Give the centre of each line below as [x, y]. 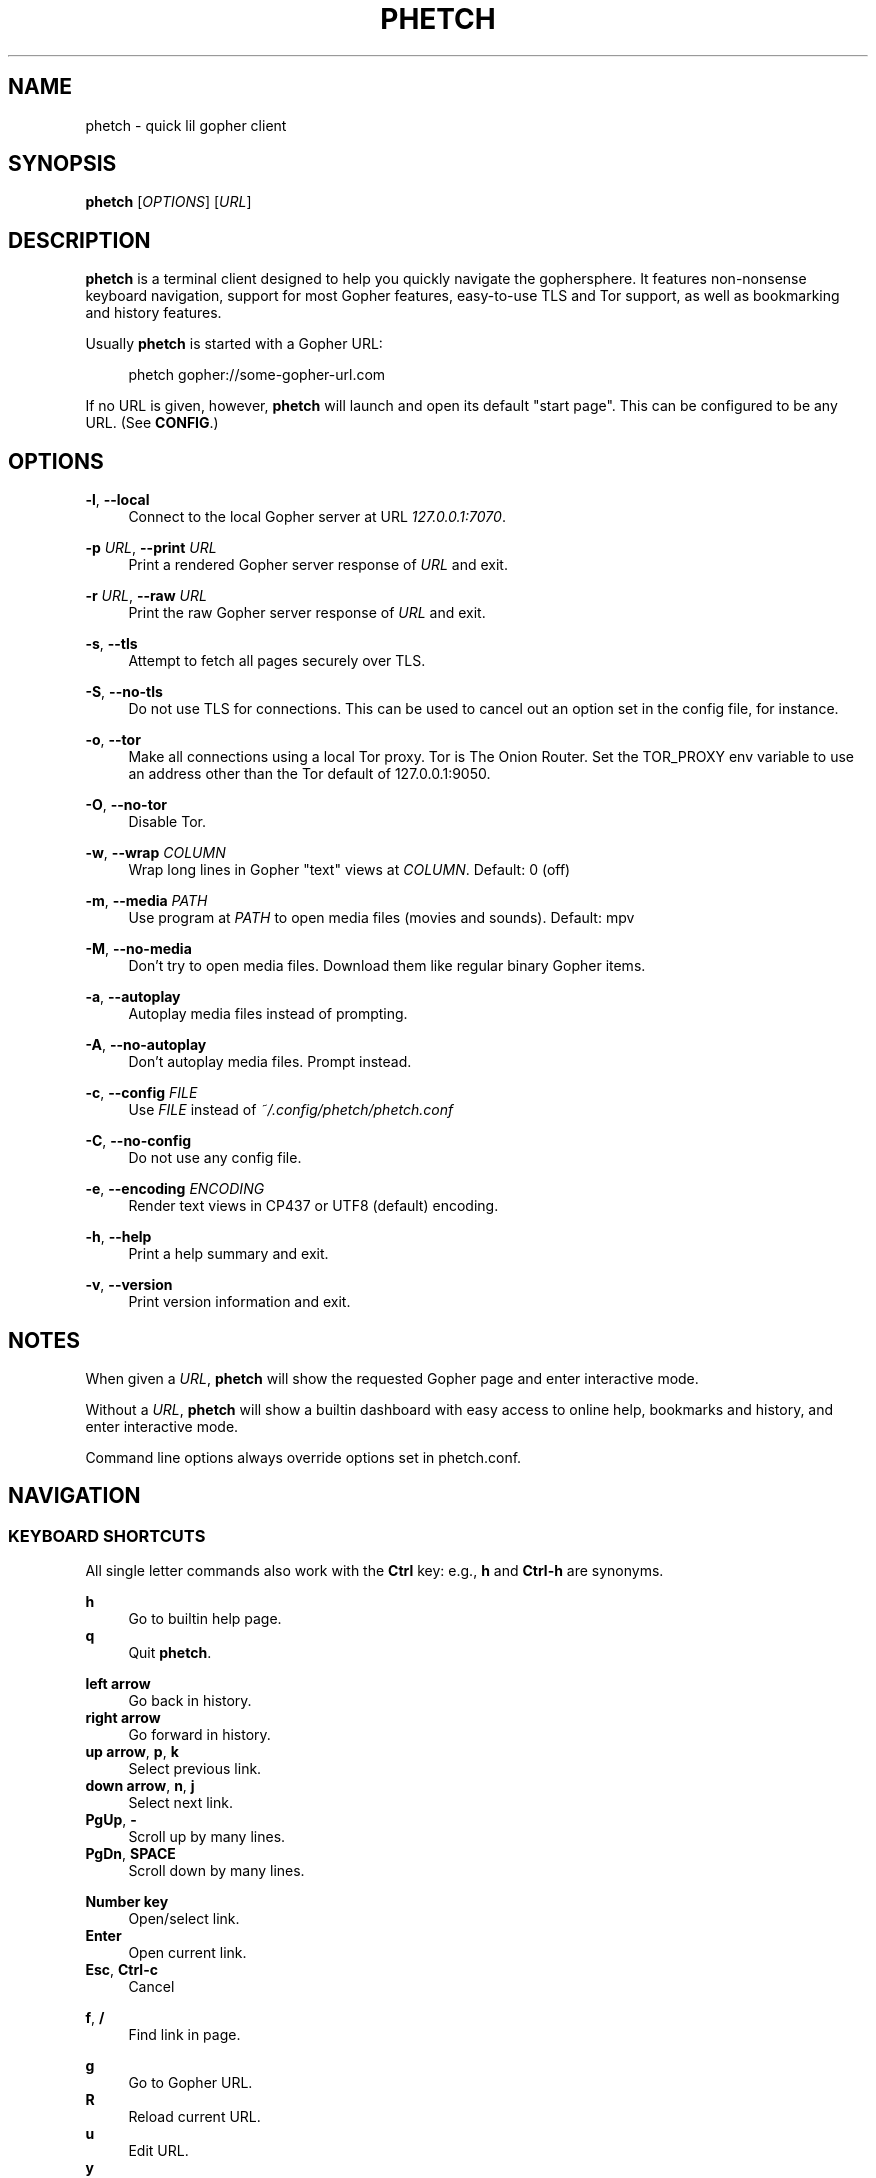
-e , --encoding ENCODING [175, 1189]
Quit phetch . [170, 1653]
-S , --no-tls [124, 692]
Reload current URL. [194, 2117]
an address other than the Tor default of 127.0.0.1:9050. [309, 774]
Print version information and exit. [239, 1302]
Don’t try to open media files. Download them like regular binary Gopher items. [387, 966]
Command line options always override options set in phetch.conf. [303, 1457]
